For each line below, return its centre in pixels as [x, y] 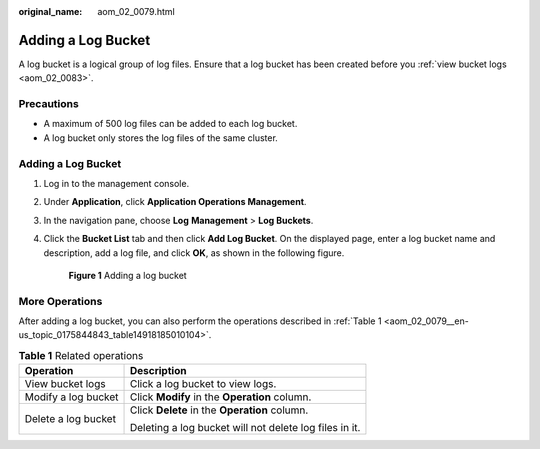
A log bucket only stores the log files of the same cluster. [161, 137]
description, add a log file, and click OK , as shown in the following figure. [194, 252]
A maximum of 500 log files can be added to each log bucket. [170, 124]
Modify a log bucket [71, 397]
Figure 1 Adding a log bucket [127, 275]
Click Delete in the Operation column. [219, 410]
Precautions [48, 104]
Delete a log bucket [70, 419]
